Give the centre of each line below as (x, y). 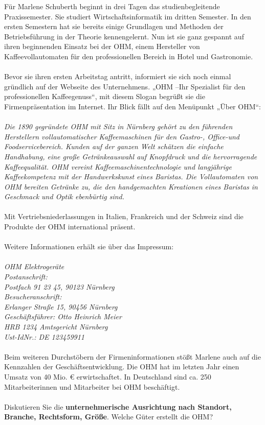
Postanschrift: (26, 277)
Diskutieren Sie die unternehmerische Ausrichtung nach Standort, (118, 406)
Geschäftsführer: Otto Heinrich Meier (63, 316)
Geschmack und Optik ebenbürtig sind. (64, 196)
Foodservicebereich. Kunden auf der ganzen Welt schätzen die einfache (114, 146)
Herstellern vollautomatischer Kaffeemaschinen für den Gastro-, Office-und (122, 136)
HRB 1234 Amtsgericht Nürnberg (56, 326)
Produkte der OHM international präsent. (70, 227)
